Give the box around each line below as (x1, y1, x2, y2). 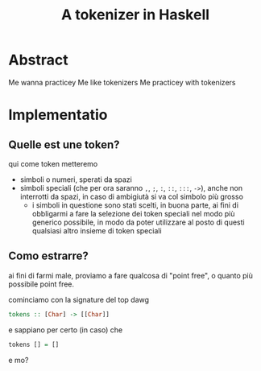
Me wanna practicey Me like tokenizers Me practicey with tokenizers (8, 77, 236, 87)
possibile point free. (8, 279, 75, 289)
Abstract (8, 51, 68, 69)
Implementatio (8, 106, 108, 124)
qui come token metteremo (8, 159, 98, 168)
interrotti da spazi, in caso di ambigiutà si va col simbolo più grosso (19, 192, 244, 201)
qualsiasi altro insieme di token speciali (31, 225, 163, 235)
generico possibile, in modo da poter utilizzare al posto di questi (31, 217, 245, 227)
